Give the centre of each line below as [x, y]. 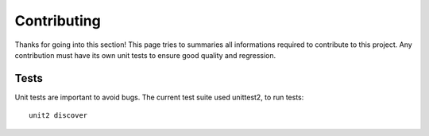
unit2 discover [58, 116]
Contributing [58, 21]
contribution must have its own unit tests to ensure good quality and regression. [145, 55]
